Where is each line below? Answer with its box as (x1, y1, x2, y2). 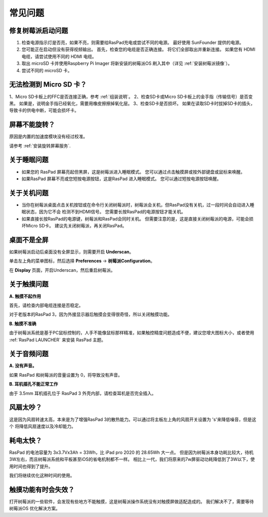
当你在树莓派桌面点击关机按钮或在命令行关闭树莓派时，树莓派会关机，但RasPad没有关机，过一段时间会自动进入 (21, 202, 250, 207)
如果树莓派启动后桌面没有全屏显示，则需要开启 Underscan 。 (9, 249, 134, 255)
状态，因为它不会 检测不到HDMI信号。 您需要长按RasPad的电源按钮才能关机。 (25, 209, 186, 215)
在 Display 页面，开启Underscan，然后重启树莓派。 (9, 267, 115, 273)
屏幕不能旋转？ (9, 120, 55, 129)
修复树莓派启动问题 (9, 26, 68, 35)
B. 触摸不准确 (9, 320, 37, 326)
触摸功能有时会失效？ (9, 485, 74, 494)
